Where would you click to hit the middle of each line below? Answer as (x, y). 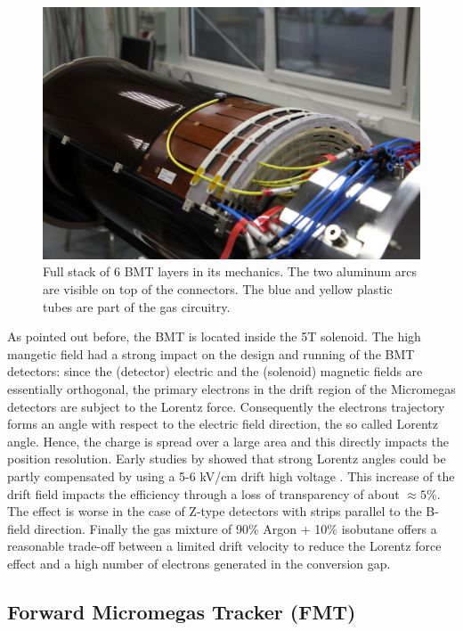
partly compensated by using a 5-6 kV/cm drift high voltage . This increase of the (231, 475)
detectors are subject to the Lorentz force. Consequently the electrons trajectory (226, 406)
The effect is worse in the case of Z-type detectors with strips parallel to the (215, 511)
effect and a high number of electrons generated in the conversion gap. (199, 563)
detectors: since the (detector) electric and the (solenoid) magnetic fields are (215, 371)
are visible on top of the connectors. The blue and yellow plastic (218, 288)
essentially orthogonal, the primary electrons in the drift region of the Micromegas (231, 388)
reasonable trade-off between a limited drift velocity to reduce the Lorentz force (224, 546)
